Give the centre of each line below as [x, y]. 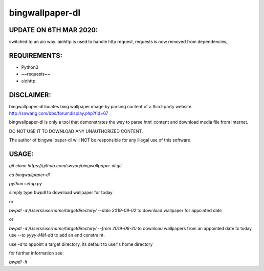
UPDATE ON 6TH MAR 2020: [54, 30]
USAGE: [21, 154]
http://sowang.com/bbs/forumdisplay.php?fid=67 [59, 113]
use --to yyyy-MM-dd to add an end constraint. [57, 235]
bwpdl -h [18, 262]
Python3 [30, 67]
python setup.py [25, 183]
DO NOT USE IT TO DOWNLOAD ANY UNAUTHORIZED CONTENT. [76, 131]
